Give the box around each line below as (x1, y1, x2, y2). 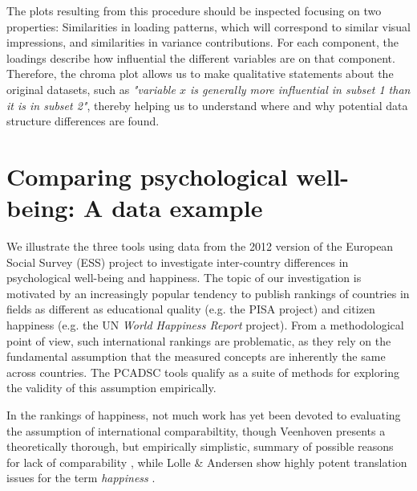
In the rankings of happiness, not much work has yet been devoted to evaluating (6, 407, 401, 423)
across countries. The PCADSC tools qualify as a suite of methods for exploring (6, 363, 399, 380)
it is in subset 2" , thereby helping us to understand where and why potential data (6, 96, 408, 113)
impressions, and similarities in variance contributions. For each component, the (6, 34, 399, 51)
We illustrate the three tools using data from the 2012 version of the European (6, 238, 394, 255)
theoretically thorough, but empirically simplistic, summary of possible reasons (6, 438, 394, 455)
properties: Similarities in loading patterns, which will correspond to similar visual (6, 18, 411, 35)
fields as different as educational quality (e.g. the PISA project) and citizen (6, 301, 375, 317)
